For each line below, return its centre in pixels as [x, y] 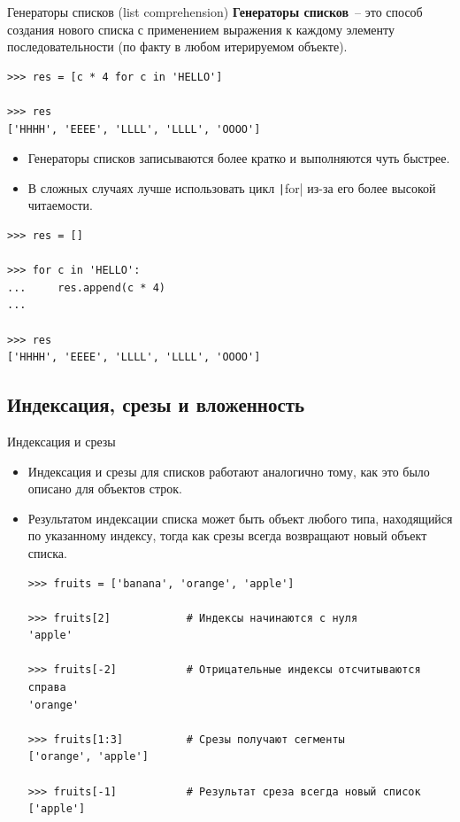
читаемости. [60, 205]
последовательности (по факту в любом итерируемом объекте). [177, 47]
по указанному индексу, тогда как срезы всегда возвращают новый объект [227, 535]
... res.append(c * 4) [86, 287]
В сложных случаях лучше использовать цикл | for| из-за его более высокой [232, 187]
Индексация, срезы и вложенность [156, 404]
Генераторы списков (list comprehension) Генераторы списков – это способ [215, 12]
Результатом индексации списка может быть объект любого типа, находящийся [240, 518]
